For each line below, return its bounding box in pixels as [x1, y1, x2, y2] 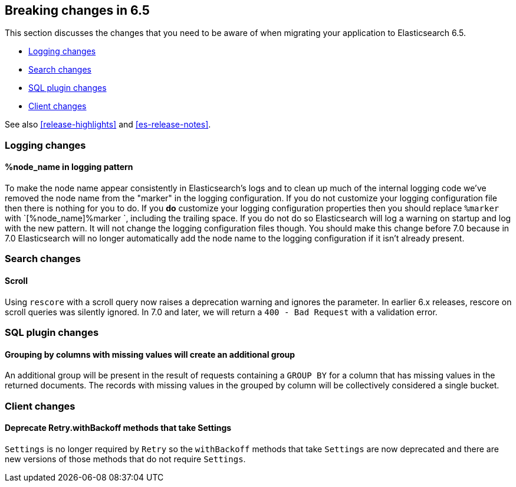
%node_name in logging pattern [5, 162, 133, 172]
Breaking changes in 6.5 [5, 3, 150, 18]
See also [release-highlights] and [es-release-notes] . [5, 119, 211, 130]
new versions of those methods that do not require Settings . [5, 453, 246, 464]
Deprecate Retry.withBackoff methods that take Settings [5, 423, 232, 433]
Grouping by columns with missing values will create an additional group [5, 349, 295, 359]
